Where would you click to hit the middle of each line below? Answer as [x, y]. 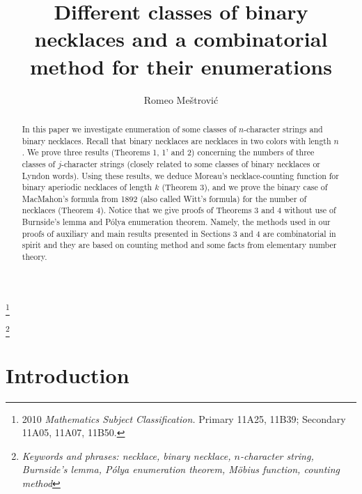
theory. [34, 257]
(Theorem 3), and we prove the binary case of [245, 187]
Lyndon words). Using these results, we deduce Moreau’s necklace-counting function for [180, 175]
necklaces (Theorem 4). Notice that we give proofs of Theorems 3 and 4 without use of [179, 210]
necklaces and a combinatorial [181, 39]
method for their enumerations [181, 66]
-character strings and [283, 129]
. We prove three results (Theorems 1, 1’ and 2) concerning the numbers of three [168, 152]
